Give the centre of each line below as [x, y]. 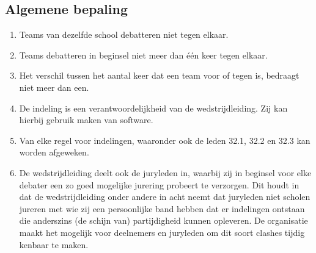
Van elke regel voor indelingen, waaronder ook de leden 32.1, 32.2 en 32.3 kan [165, 140]
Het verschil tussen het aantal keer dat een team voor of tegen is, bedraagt [159, 75]
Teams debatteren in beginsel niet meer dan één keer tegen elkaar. [143, 55]
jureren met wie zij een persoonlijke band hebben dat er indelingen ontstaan [162, 208]
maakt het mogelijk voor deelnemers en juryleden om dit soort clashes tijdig [162, 232]
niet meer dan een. [54, 87]
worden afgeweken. [54, 152]
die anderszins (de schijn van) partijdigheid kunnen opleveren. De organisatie [164, 220]
